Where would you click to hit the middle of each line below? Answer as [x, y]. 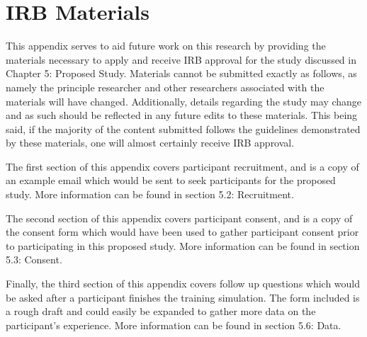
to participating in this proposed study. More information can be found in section [183, 245]
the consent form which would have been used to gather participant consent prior [182, 232]
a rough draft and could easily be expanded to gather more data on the [161, 311]
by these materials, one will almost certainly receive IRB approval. [150, 143]
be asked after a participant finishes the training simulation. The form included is [183, 297]
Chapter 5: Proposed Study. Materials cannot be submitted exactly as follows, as [181, 73]
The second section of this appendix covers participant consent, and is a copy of [179, 218]
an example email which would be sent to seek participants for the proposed [171, 180]
